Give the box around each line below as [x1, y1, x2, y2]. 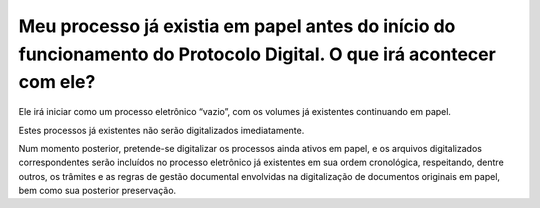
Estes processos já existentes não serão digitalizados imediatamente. [18, 124, 305, 136]
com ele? [18, 71, 96, 94]
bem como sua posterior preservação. [18, 185, 177, 197]
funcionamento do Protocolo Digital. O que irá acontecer [18, 43, 497, 65]
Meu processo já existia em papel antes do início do [18, 15, 456, 37]
